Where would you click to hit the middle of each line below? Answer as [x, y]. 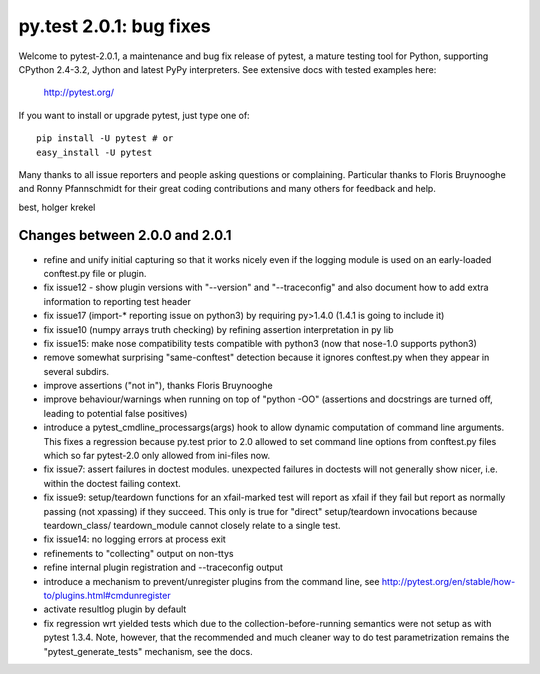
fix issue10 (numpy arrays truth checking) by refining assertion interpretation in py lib [218, 329]
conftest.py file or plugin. [95, 273]
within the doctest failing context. [112, 483]
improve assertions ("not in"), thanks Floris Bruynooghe [158, 386]
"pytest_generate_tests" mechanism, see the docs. [148, 651]
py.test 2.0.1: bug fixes [115, 26]
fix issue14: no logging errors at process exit [135, 539]
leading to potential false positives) [115, 413]
